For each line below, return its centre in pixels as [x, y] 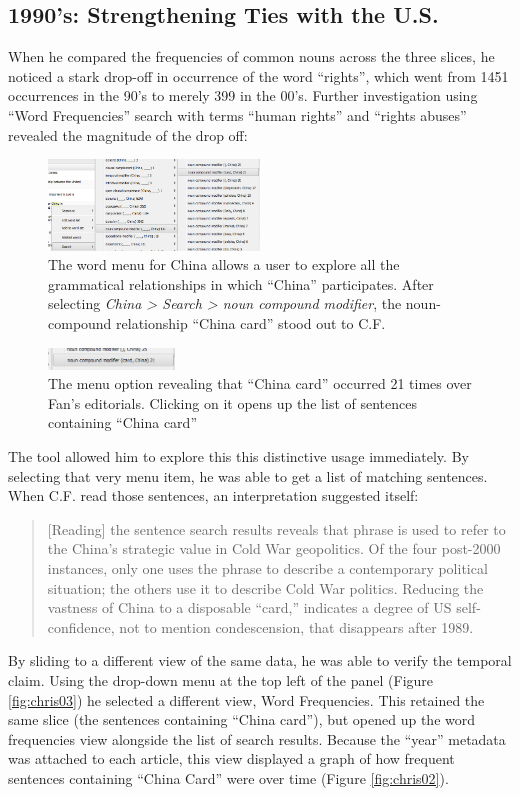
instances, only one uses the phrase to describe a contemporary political [267, 568]
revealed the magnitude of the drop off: [128, 134]
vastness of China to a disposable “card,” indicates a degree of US [249, 607]
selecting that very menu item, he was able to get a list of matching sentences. [248, 475]
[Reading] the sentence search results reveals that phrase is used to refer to [276, 528]
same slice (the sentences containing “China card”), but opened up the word [242, 719]
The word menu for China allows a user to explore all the [224, 264]
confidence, [81, 626]
